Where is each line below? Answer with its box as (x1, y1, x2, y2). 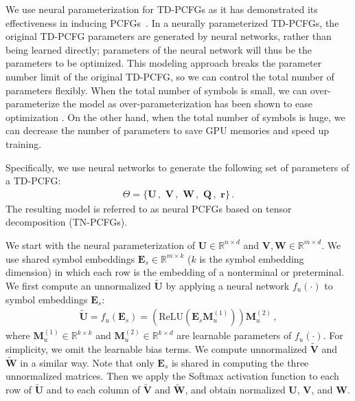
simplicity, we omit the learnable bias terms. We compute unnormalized (5, 341, 307, 356)
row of (5, 382, 32, 397)
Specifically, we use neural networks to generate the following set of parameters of (5, 160, 350, 174)
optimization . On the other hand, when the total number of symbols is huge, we (5, 109, 345, 124)
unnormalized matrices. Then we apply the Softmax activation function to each (5, 369, 339, 383)
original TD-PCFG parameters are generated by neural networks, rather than (5, 29, 332, 43)
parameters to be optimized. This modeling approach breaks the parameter (5, 56, 322, 70)
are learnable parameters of (176, 328, 292, 343)
